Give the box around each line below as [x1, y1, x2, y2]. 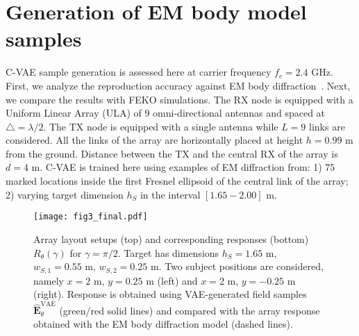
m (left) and [146, 273, 198, 287]
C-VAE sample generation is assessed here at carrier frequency [6, 65, 272, 79]
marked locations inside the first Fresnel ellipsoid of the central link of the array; [6, 174, 349, 188]
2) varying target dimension [6, 187, 124, 201]
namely [33, 273, 64, 287]
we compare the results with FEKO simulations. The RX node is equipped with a [6, 92, 353, 106]
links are [309, 119, 345, 133]
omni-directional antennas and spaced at [153, 106, 326, 120]
